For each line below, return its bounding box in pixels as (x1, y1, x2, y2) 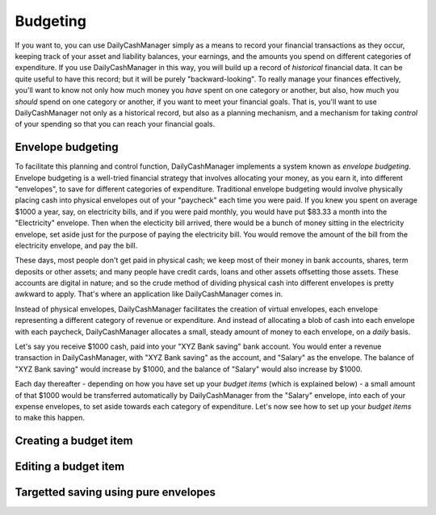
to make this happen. (15, 412, 85, 423)
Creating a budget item (15, 434, 133, 448)
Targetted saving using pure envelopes (15, 485, 216, 500)
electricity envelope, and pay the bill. (15, 241, 138, 250)
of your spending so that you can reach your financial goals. (15, 119, 216, 129)
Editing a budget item (15, 460, 125, 474)
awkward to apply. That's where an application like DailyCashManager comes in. (15, 289, 283, 299)
